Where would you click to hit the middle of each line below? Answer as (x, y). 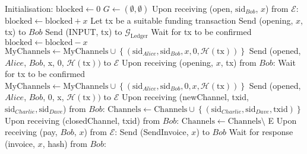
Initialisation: (29, 8)
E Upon (282, 120)
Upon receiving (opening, (167, 62)
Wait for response (261, 132)
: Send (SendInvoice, (152, 132)
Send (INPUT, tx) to (84, 32)
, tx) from (238, 62)
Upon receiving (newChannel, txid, (185, 97)
